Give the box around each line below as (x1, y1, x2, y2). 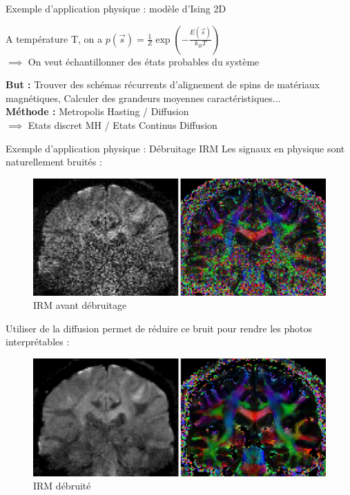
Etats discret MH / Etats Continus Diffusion (28, 117, 217, 132)
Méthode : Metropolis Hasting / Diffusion (6, 104, 189, 119)
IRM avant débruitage (33, 298, 127, 312)
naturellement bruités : (6, 154, 102, 169)
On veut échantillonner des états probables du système (28, 54, 260, 68)
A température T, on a (6, 31, 103, 46)
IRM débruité (33, 478, 91, 493)
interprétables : (6, 334, 70, 349)
